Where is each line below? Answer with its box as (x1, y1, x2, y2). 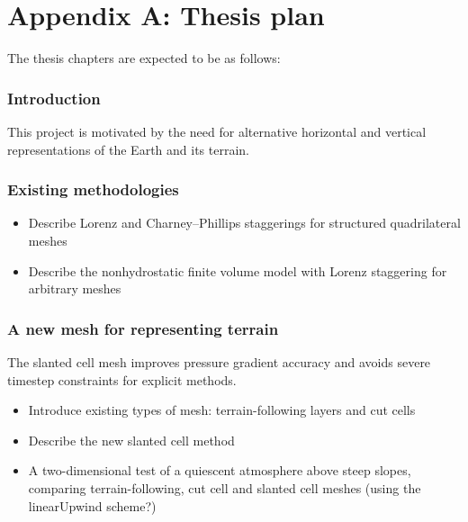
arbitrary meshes (28, 279, 121, 298)
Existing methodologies (7, 178, 179, 201)
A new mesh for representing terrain (7, 317, 279, 339)
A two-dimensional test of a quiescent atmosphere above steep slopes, (28, 461, 411, 480)
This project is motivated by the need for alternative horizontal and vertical (7, 121, 427, 140)
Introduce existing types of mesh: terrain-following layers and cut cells (28, 400, 416, 419)
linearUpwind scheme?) (28, 496, 157, 515)
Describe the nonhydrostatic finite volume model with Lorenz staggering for (28, 261, 447, 280)
